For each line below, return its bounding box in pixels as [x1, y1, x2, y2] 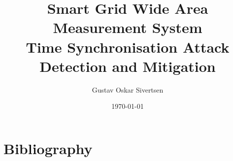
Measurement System [53, 17, 202, 37]
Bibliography [3, 138, 93, 158]
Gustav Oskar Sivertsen [92, 84, 164, 95]
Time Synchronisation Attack [26, 36, 230, 57]
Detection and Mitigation [39, 56, 216, 76]
